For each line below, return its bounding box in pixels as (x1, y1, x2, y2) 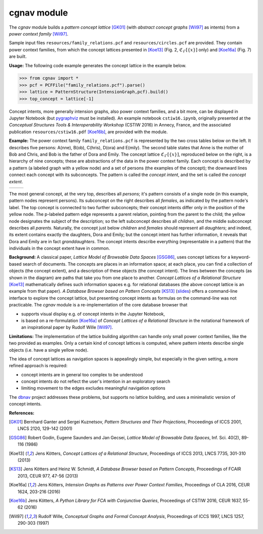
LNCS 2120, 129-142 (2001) (18, 426, 73, 431)
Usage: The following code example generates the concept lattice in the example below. (9, 62, 187, 68)
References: (9, 410, 35, 416)
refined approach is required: (9, 363, 68, 369)
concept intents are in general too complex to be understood (21, 372, 143, 377)
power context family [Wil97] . (9, 31, 69, 36)
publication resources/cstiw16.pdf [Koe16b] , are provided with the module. (9, 129, 168, 135)
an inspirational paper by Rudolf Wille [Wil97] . (21, 324, 113, 330)
